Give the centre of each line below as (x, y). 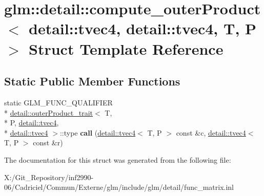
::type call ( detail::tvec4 (98, 132)
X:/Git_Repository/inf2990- (49, 177)
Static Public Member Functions (92, 81)
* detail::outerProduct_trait (49, 112)
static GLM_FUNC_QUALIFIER (58, 102)
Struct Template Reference (126, 48)
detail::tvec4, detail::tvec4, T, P (143, 28)
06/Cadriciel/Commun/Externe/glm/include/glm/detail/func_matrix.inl (119, 187)
